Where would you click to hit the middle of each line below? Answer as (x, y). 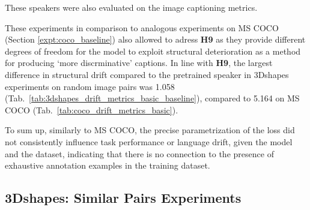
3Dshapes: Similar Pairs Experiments (123, 198)
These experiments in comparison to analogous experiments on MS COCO (142, 27)
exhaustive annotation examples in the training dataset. (108, 165)
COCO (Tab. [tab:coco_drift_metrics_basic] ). (92, 109)
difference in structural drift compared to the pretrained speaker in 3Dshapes (147, 74)
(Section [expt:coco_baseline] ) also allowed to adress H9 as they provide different (155, 39)
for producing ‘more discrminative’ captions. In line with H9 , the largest (139, 63)
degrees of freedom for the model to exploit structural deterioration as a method (153, 51)
